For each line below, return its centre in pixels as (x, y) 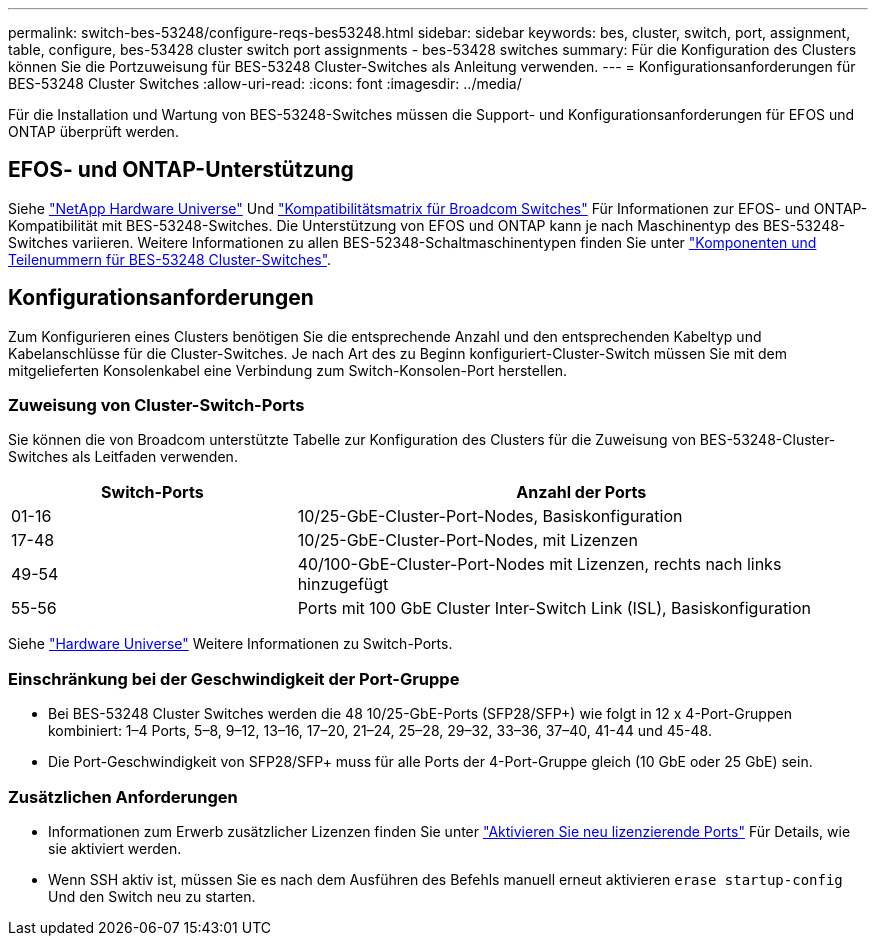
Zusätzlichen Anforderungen (123, 796)
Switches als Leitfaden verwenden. (123, 457)
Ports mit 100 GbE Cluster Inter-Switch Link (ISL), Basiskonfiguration (554, 608)
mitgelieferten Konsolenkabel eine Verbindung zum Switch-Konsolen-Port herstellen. (288, 370)
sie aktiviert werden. (115, 848)
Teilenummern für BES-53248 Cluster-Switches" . (170, 259)
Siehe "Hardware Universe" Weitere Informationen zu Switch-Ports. (230, 644)
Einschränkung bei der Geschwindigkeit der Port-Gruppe (234, 678)
